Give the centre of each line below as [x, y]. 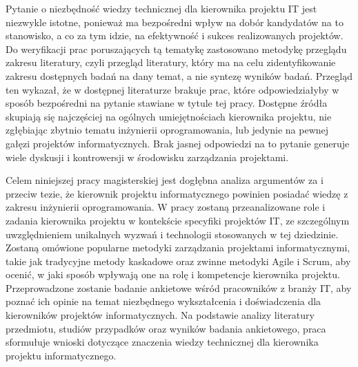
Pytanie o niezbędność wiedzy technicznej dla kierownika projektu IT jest [161, 8]
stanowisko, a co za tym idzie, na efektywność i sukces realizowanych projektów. [175, 35]
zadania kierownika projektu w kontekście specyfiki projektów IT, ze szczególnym [178, 220]
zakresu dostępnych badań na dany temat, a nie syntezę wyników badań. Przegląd [179, 75]
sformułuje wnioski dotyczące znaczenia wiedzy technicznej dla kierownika [162, 342]
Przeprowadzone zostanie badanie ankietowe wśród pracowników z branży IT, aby [179, 287]
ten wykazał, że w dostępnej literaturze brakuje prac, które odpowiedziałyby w [172, 89]
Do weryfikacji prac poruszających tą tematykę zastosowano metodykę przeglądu [176, 49]
